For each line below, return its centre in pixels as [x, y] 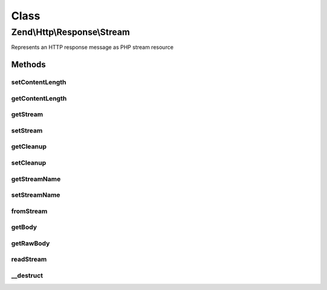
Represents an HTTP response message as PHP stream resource [92, 47]
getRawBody [31, 243]
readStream [29, 259]
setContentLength [39, 82]
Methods [28, 64]
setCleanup [29, 162]
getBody [24, 227]
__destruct [27, 275]
